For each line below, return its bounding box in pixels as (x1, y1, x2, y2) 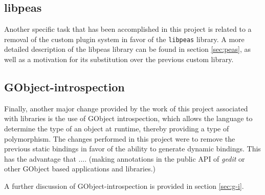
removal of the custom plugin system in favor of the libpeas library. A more (4, 33, 245, 44)
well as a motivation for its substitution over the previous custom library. (4, 54, 234, 65)
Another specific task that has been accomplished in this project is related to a (4, 24, 252, 34)
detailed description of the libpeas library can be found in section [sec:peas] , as (4, 44, 251, 54)
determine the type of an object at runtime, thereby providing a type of (4, 123, 229, 134)
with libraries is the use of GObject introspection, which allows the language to (4, 113, 253, 124)
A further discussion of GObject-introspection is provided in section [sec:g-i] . (4, 181, 244, 191)
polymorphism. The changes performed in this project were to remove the (4, 133, 235, 144)
